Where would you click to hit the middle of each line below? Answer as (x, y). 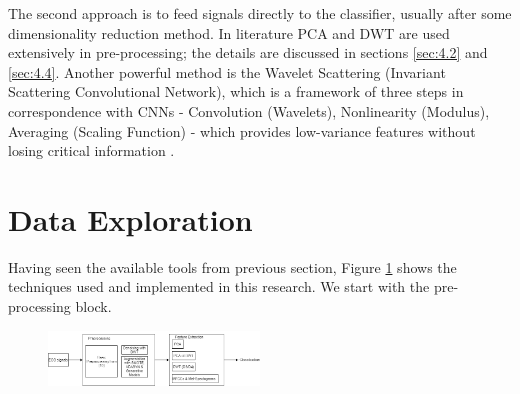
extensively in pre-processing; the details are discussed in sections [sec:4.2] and (248, 52)
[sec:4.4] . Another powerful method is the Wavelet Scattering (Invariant (227, 71)
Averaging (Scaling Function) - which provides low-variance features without (242, 130)
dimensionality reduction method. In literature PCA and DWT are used (229, 32)
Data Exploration (130, 218)
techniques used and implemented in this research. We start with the (219, 286)
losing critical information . (91, 150)
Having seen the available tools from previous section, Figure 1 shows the (232, 266)
